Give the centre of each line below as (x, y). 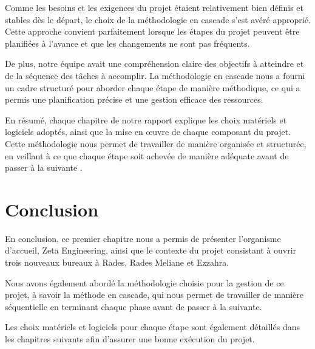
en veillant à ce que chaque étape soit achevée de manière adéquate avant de (147, 155)
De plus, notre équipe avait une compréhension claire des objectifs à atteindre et (154, 64)
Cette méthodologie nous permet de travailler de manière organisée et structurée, (156, 143)
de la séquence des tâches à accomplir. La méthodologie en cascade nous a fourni (155, 75)
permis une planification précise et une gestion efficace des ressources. (134, 99)
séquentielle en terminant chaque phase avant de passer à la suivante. (134, 306)
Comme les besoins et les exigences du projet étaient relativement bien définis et (154, 7)
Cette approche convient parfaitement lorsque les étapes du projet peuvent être (152, 31)
